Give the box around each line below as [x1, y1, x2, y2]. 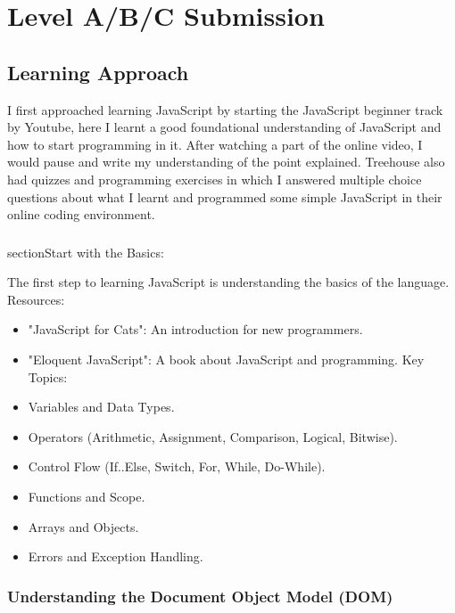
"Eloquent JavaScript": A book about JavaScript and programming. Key [28, 350, 425, 369]
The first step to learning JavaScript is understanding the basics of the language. [7, 273, 450, 291]
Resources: [7, 290, 65, 308]
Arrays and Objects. [28, 517, 139, 535]
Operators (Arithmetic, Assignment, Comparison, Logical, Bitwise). [28, 427, 398, 445]
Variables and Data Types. [28, 397, 175, 416]
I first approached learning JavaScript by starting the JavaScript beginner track [7, 100, 443, 119]
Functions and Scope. [28, 487, 145, 505]
